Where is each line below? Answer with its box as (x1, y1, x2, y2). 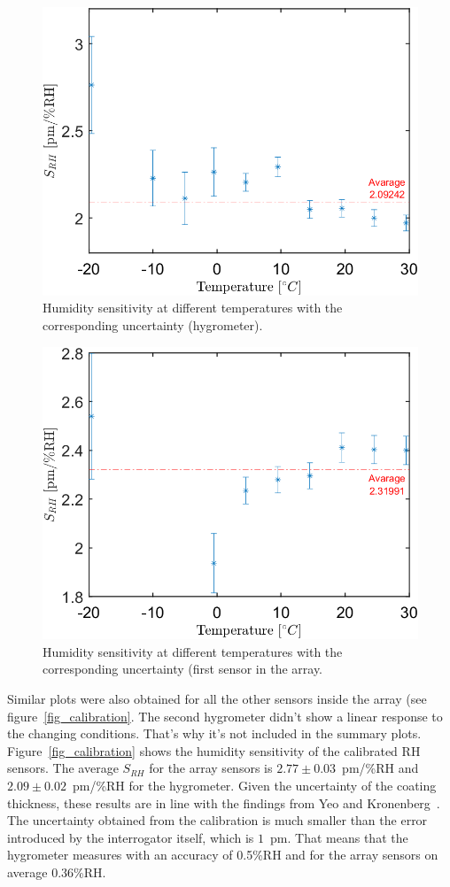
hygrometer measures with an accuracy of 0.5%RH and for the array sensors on (7, 845, 438, 864)
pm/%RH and (342, 759, 419, 777)
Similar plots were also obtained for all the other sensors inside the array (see (7, 690, 427, 708)
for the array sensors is (149, 759, 273, 777)
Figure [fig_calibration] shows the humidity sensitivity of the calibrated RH (7, 741, 421, 760)
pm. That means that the (270, 828, 408, 846)
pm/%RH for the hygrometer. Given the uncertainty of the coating (72, 776, 437, 795)
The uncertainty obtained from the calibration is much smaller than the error (7, 811, 428, 829)
